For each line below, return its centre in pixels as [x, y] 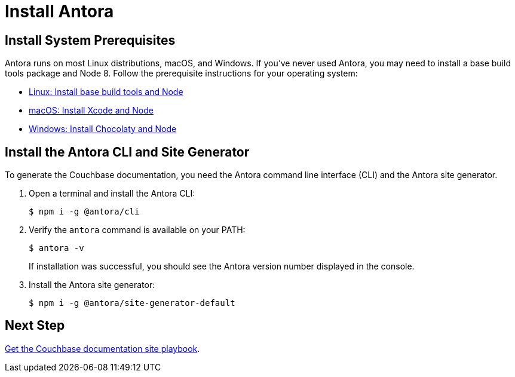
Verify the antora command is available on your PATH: [137, 230]
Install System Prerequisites [90, 40]
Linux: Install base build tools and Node [106, 92]
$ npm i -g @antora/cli [84, 212]
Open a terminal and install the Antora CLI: [112, 194]
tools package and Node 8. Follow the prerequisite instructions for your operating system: [181, 73]
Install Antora [59, 11]
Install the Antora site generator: [92, 285]
